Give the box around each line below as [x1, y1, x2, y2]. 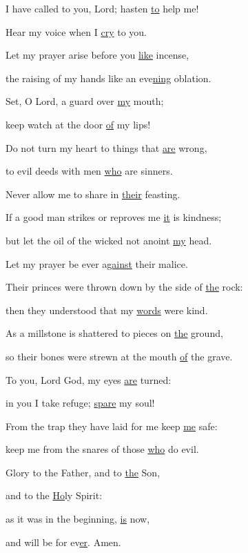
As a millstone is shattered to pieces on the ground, [6, 326, 223, 340]
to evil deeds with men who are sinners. [6, 164, 173, 178]
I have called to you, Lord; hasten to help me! [6, 1, 199, 15]
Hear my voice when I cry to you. [6, 24, 147, 39]
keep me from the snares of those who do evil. [6, 442, 199, 456]
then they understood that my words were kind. [6, 302, 208, 317]
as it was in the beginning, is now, [6, 512, 150, 526]
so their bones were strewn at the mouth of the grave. [6, 349, 233, 363]
